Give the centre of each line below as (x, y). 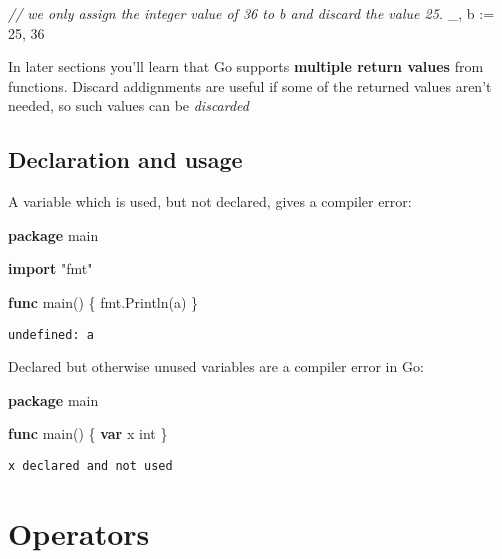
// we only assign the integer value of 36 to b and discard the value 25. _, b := (251, 13)
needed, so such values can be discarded (128, 105)
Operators (79, 532)
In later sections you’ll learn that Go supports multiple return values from (246, 66)
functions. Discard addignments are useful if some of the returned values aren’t (250, 85)
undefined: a (51, 334)
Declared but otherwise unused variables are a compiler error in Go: (216, 366)
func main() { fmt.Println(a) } (103, 301)
